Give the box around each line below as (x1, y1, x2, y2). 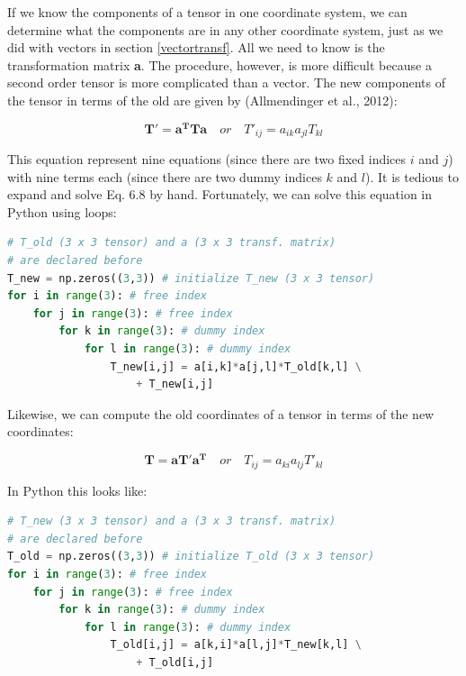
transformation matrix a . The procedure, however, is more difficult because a (7, 55, 432, 74)
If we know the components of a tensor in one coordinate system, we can (7, 3, 408, 21)
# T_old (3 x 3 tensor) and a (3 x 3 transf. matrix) (7, 236, 336, 250)
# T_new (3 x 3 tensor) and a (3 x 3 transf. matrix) (7, 515, 336, 528)
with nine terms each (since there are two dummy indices (7, 167, 322, 186)
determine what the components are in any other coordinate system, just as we (7, 20, 444, 39)
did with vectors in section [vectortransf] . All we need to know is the (7, 38, 385, 57)
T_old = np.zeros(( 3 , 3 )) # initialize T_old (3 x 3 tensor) (7, 550, 375, 563)
